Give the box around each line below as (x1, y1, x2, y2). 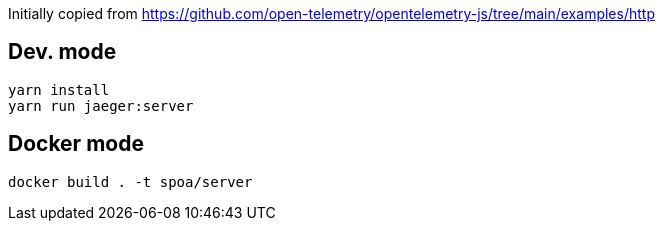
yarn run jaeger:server (8, 97, 194, 114)
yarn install (8, 81, 110, 98)
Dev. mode (8, 39, 117, 65)
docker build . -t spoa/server (8, 173, 253, 190)
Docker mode (8, 131, 144, 157)
